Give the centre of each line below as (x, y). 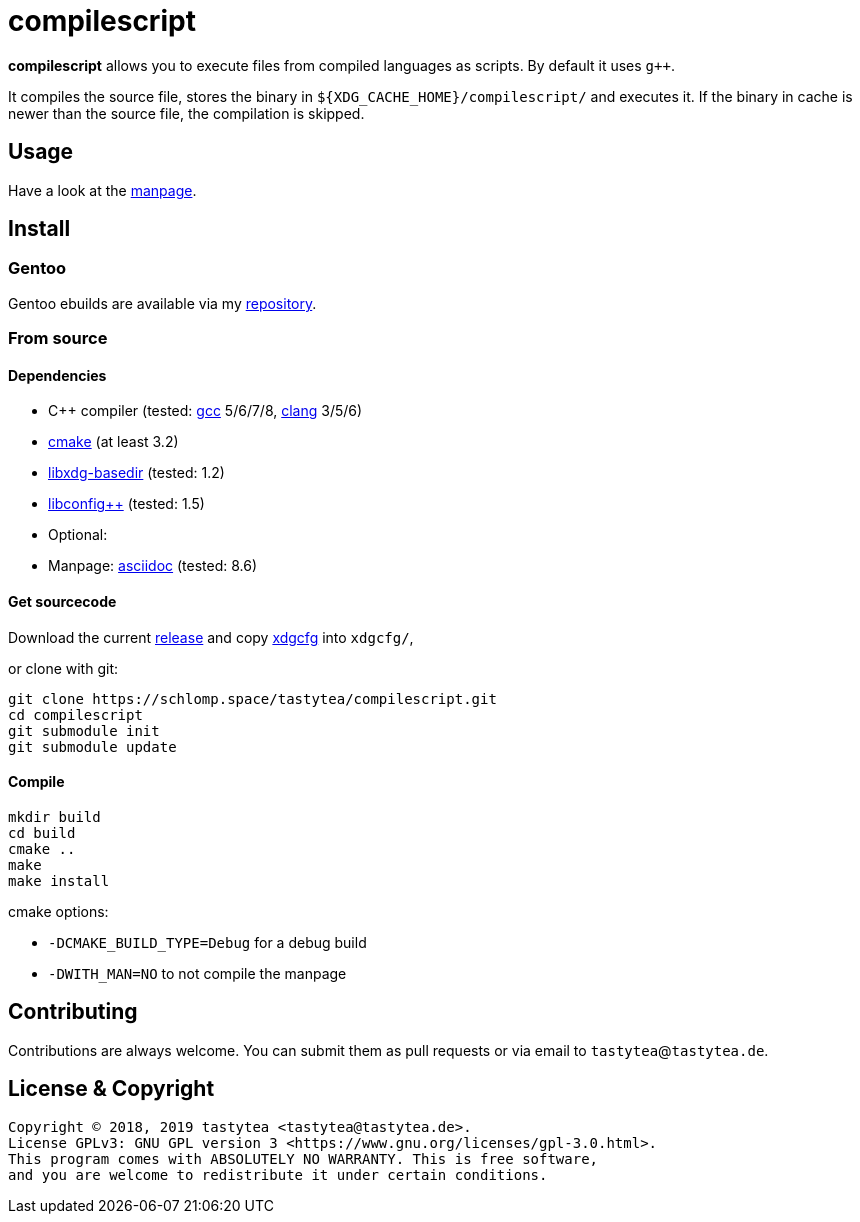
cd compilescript (75, 714)
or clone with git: (63, 668)
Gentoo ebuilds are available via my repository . (162, 303)
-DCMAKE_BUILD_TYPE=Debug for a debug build (207, 942)
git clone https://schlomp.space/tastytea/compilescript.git (252, 698)
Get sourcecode (62, 602)
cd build (42, 832)
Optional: (78, 535)
